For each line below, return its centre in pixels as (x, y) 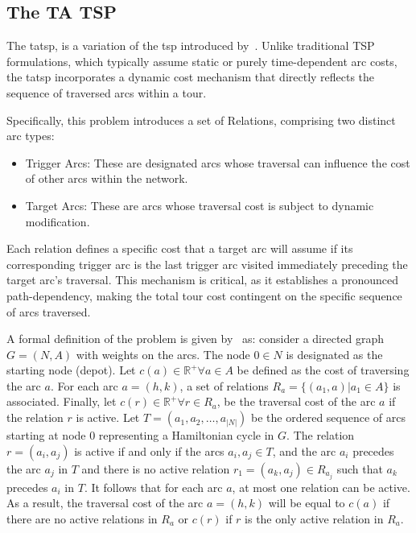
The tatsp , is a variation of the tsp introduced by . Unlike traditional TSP (191, 45)
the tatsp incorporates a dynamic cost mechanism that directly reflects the (191, 77)
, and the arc (304, 450)
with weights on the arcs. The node (163, 354)
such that (360, 468)
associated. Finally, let (62, 401)
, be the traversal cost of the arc (296, 401)
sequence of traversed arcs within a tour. (107, 92)
